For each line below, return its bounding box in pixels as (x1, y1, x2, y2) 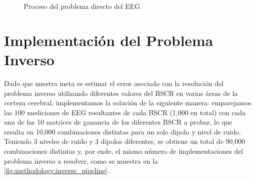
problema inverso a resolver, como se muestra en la (4, 155, 158, 166)
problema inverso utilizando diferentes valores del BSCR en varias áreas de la (4, 88, 238, 98)
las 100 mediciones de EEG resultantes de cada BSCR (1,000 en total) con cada (4, 107, 246, 117)
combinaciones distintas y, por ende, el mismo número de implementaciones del (4, 146, 243, 156)
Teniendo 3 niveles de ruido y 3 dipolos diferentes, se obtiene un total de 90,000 (4, 136, 245, 146)
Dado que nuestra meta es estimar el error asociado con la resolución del (4, 78, 224, 88)
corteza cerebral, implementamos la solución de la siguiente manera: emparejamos (4, 97, 252, 108)
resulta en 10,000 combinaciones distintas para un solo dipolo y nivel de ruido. (4, 126, 241, 136)
